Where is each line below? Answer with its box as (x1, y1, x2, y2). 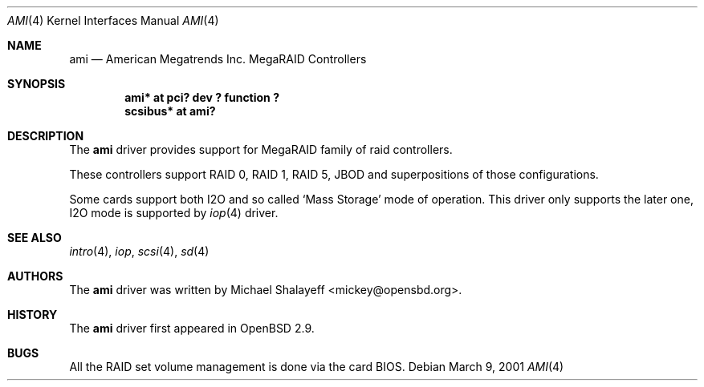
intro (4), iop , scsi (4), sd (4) (69, 244, 210, 258)
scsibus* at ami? (124, 104, 216, 118)
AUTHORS (7, 269, 63, 283)
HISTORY (7, 308, 58, 321)
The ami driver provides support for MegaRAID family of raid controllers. (69, 143, 453, 156)
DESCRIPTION (7, 129, 84, 143)
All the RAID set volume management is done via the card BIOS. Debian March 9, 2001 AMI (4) (69, 360, 564, 373)
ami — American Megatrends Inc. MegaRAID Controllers (69, 52, 367, 66)
